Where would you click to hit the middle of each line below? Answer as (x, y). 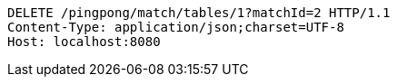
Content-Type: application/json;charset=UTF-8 (176, 27)
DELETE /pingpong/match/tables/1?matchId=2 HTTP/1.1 (199, 13)
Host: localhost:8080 (84, 42)
